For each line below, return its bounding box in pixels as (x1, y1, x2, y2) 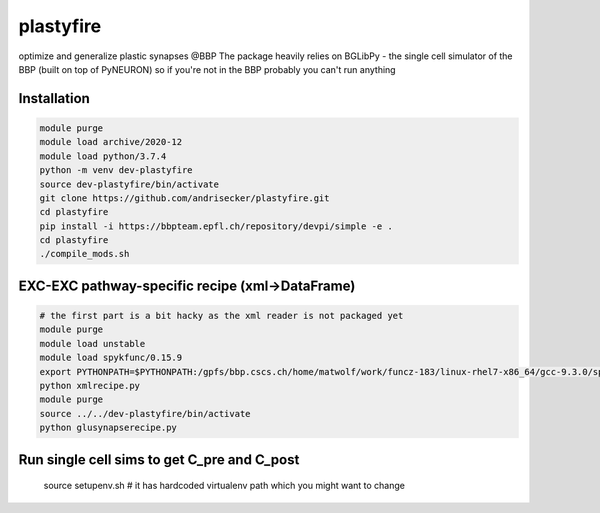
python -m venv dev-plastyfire (39, 165, 194, 176)
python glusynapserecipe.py (39, 422, 177, 434)
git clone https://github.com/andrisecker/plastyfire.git (39, 192, 330, 204)
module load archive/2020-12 (39, 136, 183, 148)
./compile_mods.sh (39, 248, 130, 260)
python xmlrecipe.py (39, 380, 140, 391)
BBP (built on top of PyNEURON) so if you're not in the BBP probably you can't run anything (18, 63, 396, 75)
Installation (18, 90, 90, 107)
